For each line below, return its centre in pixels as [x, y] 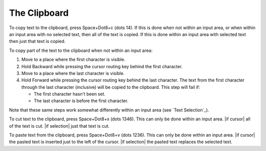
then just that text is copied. [37, 41]
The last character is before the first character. [81, 101]
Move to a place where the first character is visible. [73, 60]
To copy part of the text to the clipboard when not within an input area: [81, 50]
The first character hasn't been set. [70, 94]
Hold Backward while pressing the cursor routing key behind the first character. [102, 66]
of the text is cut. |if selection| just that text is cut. [59, 126]
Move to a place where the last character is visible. [73, 73]
